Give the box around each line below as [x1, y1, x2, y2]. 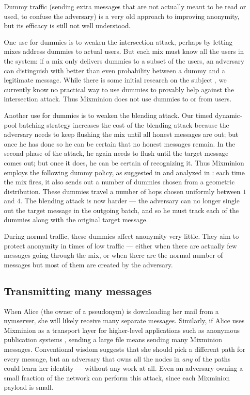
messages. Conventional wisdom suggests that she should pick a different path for [4, 344, 246, 354]
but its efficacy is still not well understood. [4, 20, 131, 31]
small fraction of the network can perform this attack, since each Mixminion [4, 372, 230, 382]
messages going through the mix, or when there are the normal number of [4, 250, 223, 260]
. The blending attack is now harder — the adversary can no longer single [20, 196, 240, 206]
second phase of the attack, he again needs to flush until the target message [4, 148, 229, 158]
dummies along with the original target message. [4, 214, 148, 225]
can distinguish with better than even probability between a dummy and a [4, 65, 225, 75]
